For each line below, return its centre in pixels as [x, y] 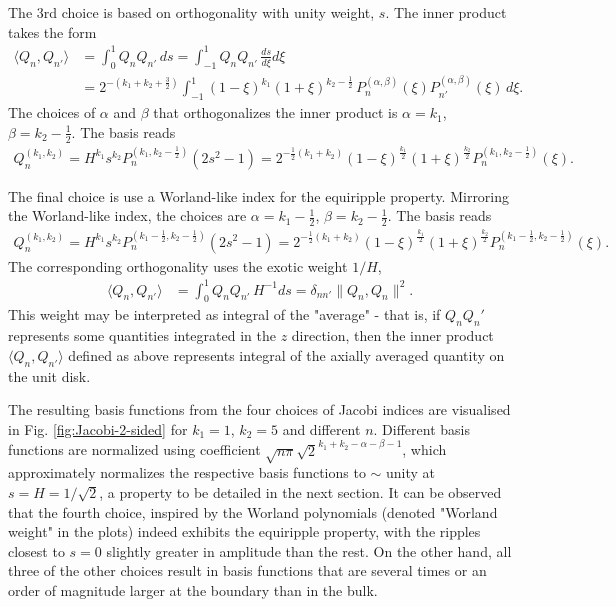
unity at [411, 472]
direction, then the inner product [392, 335]
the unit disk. [49, 375]
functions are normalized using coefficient [134, 449]
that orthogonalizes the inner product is [275, 112]
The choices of [52, 112]
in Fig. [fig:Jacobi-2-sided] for [98, 428]
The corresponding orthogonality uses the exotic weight [178, 265]
